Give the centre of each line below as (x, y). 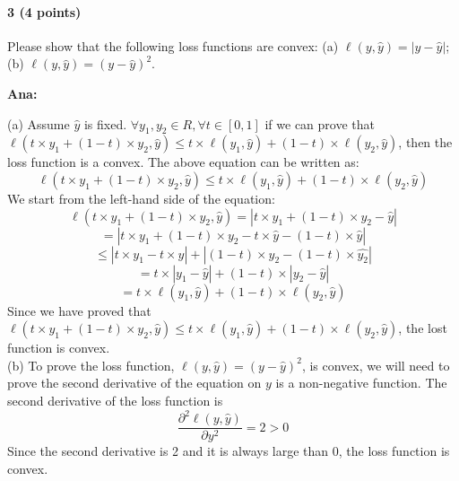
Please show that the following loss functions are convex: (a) (173, 45)
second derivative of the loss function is (115, 400)
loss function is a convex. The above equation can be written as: (183, 162)
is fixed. (105, 123)
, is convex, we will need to (376, 365)
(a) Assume (39, 123)
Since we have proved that (79, 310)
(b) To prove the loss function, (91, 365)
